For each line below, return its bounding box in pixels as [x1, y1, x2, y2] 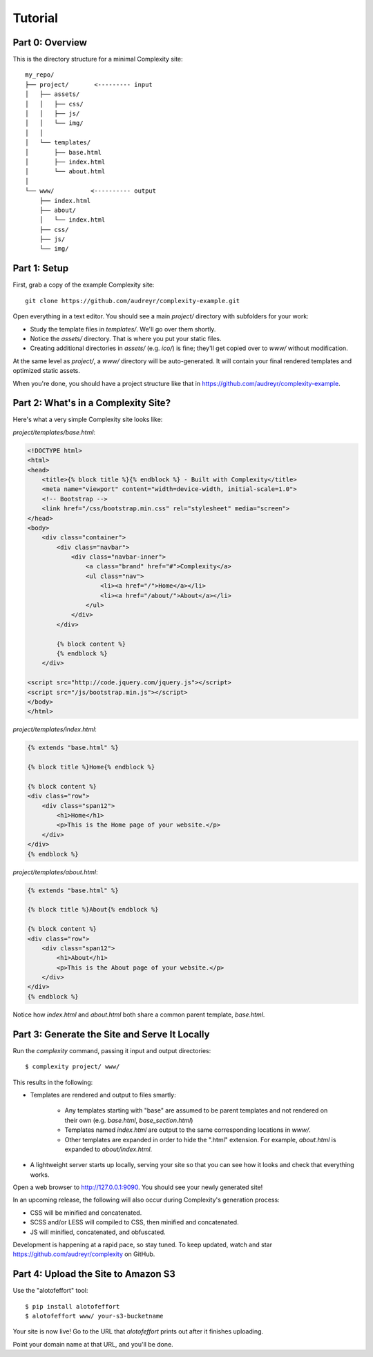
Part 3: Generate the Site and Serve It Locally [12, 1028, 210, 1040]
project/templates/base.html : [12, 428, 96, 436]
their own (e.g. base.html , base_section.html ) [64, 1116, 193, 1124]
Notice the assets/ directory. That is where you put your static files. [30, 334, 222, 343]
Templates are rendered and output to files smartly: [30, 1090, 176, 1099]
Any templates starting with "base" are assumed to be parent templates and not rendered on [64, 1106, 328, 1115]
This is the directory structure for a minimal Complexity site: [12, 55, 183, 64]
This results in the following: [12, 1078, 93, 1086]
